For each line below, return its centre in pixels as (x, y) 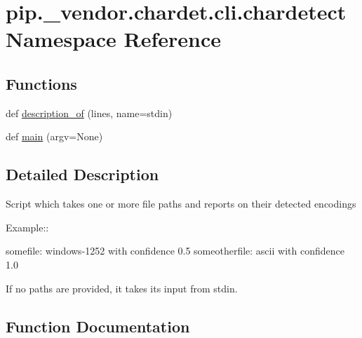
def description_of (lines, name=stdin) (89, 113)
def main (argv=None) (54, 136)
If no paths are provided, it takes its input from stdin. (122, 288)
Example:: (27, 227)
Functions (41, 83)
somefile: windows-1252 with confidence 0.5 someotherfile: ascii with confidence (175, 251)
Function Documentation (98, 326)
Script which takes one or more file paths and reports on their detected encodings (181, 204)
